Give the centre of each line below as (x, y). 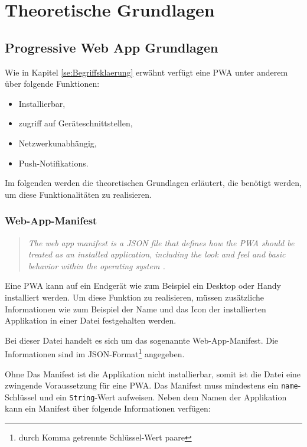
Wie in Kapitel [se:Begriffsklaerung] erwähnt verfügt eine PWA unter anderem (146, 72)
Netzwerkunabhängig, (58, 143)
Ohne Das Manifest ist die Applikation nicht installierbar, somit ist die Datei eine (153, 373)
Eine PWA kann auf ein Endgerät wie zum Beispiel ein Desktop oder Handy (143, 286)
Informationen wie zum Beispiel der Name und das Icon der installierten (135, 309)
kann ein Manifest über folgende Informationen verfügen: (108, 408)
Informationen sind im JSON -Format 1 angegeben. (95, 353)
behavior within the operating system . (97, 265)
